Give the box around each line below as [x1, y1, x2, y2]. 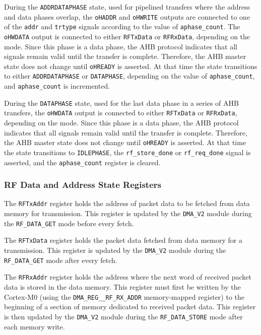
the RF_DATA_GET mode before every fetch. [4, 218, 134, 228]
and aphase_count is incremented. [4, 81, 110, 91]
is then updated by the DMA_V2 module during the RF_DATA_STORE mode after [4, 311, 243, 321]
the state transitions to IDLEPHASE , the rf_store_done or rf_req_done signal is [4, 147, 251, 157]
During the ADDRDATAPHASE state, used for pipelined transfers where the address [4, 2, 250, 12]
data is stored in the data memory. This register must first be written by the [4, 282, 241, 292]
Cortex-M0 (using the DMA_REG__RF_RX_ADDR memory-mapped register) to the [4, 291, 244, 302]
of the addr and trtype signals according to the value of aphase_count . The [4, 21, 240, 32]
